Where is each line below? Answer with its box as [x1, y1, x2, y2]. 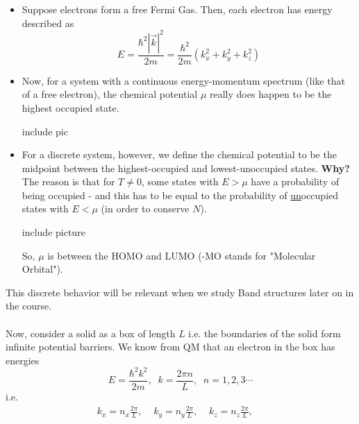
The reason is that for [22, 174, 115, 189]
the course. [6, 298, 52, 313]
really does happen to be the [210, 87, 332, 101]
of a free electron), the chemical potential [22, 87, 198, 101]
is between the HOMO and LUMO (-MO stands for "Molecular [47, 248, 316, 262]
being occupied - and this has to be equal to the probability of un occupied [22, 187, 339, 202]
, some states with [141, 174, 219, 189]
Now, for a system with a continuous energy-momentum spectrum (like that [22, 73, 345, 87]
